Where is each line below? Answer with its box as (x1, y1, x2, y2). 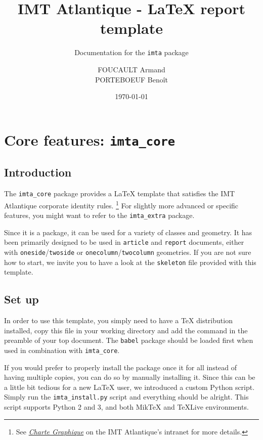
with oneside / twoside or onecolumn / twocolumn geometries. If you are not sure (4, 247, 251, 257)
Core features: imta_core (4, 129, 176, 150)
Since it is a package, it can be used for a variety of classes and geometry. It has (4, 227, 252, 237)
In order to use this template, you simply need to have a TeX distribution (4, 315, 233, 326)
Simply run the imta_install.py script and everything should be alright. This (4, 391, 249, 402)
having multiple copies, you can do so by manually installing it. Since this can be (4, 372, 255, 382)
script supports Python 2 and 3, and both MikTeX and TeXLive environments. (4, 402, 249, 412)
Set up (4, 291, 39, 307)
